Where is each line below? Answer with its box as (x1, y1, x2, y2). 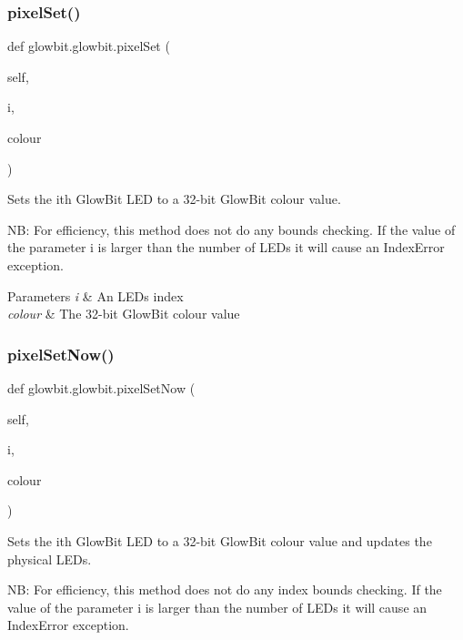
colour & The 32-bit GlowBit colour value (7, 304, 240, 323)
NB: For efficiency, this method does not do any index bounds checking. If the (7, 580, 442, 599)
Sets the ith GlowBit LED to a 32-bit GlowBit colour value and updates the (7, 531, 432, 550)
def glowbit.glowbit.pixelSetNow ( (7, 378, 196, 397)
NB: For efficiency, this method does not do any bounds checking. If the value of (7, 219, 456, 239)
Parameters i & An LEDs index (7, 286, 184, 305)
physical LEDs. (7, 549, 92, 568)
